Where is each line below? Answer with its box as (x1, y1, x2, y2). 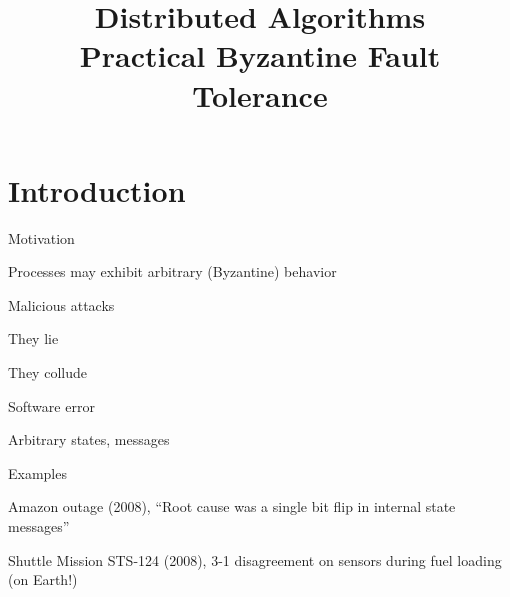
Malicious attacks (8, 294, 115, 315)
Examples (8, 462, 67, 483)
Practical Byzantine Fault (79, 35, 441, 76)
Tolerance (192, 74, 328, 115)
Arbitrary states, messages (8, 429, 170, 450)
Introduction (8, 169, 186, 210)
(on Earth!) (8, 569, 78, 590)
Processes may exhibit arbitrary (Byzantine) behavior (8, 261, 337, 282)
